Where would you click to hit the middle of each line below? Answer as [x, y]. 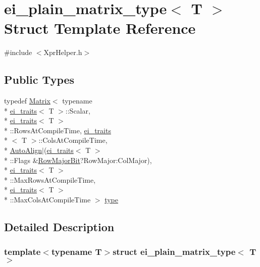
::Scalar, [78, 110]
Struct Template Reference [100, 28]
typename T [76, 252]
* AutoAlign [23, 150]
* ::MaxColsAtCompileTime [47, 200]
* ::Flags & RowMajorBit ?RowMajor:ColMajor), [78, 160]
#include [18, 52]
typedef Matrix [27, 101]
